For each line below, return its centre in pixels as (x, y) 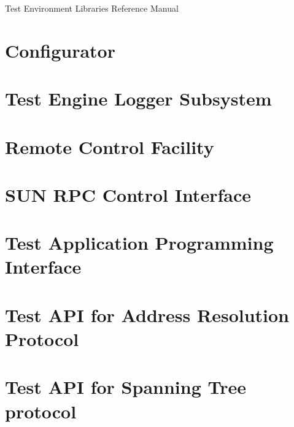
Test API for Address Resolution (147, 314)
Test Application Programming (139, 243)
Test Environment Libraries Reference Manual (92, 8)
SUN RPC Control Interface (128, 194)
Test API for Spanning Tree (126, 387)
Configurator (60, 50)
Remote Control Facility (110, 146)
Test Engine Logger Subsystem (138, 98)
